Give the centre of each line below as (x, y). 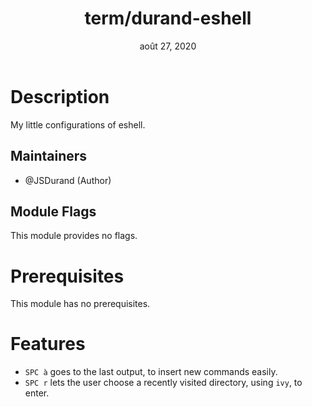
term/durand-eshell (168, 18)
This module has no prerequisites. (80, 304)
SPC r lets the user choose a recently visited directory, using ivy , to (163, 383)
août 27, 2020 (168, 46)
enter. (37, 393)
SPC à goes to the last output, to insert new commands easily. (151, 372)
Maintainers (49, 156)
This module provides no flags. (74, 236)
